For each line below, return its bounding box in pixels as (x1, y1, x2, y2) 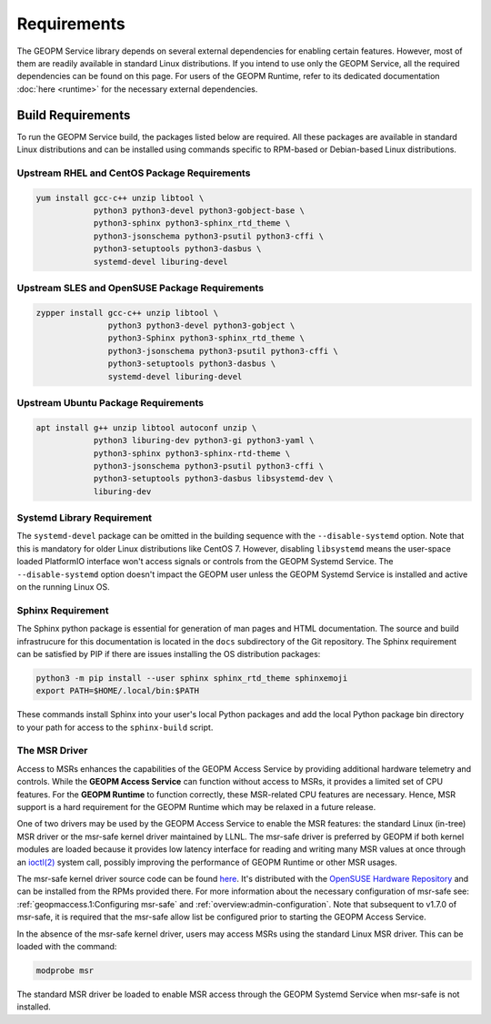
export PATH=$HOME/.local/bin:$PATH (35, 685, 200, 696)
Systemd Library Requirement (16, 512, 153, 524)
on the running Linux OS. (16, 582, 110, 592)
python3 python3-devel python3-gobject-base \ (93, 205, 305, 216)
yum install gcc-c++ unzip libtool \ (35, 192, 205, 203)
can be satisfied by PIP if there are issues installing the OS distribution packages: (16, 648, 321, 659)
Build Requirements (16, 107, 131, 123)
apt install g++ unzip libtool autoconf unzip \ (35, 422, 257, 432)
